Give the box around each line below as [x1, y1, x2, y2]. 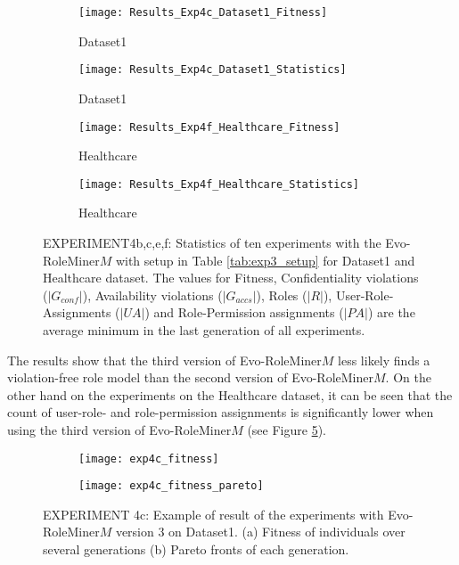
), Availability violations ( [82, 285, 223, 304]
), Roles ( [256, 285, 307, 304]
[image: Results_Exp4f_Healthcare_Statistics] [78, 177, 359, 191]
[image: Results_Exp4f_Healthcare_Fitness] [78, 120, 340, 134]
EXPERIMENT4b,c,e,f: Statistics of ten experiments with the [43, 233, 381, 251]
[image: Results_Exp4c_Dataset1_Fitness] [78, 6, 328, 19]
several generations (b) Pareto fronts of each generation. [43, 540, 349, 559]
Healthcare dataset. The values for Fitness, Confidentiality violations [43, 268, 419, 287]
